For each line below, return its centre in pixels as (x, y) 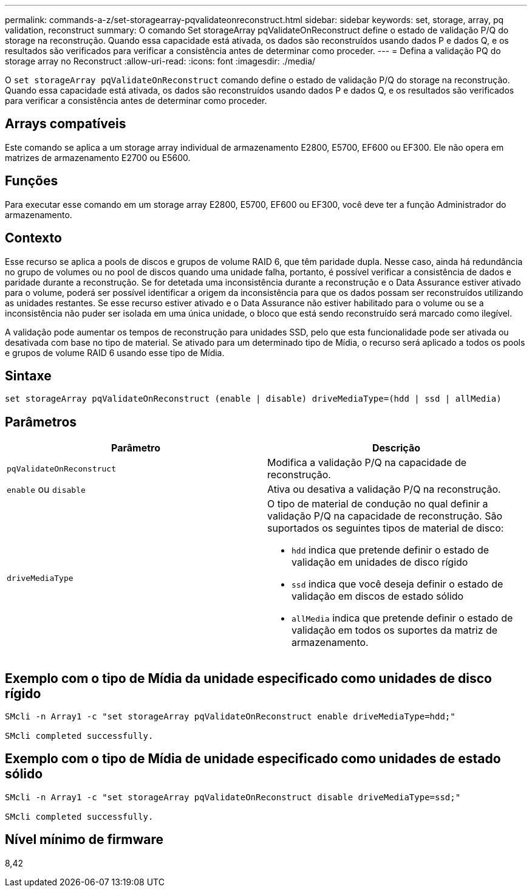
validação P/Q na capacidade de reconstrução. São (385, 516)
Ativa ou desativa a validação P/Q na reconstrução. (384, 489)
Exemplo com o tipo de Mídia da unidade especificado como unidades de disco (248, 678)
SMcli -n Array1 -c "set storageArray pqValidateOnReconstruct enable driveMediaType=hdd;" (230, 717)
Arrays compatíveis (66, 124)
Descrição (396, 448)
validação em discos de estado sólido (378, 596)
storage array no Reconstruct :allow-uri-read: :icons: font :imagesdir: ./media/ (160, 61)
